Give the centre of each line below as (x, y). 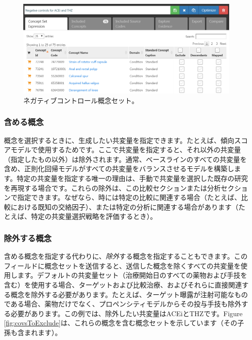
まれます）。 (43, 332)
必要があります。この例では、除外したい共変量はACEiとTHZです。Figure (126, 313)
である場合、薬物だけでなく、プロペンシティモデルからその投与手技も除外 (123, 304)
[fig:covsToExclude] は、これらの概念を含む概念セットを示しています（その (121, 323)
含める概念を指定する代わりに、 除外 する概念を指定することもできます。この (126, 256)
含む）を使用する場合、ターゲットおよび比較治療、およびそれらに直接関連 (123, 285)
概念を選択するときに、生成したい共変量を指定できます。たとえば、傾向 (119, 140)
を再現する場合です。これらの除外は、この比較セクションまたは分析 (112, 188)
